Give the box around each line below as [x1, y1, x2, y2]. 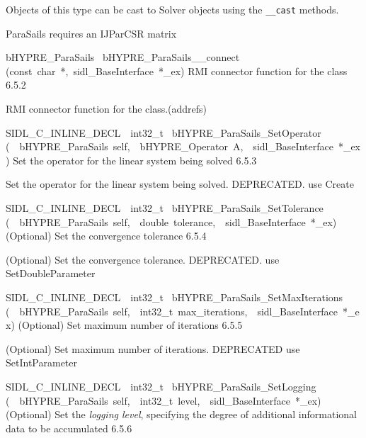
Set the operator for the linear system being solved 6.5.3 [13, 152, 257, 167]
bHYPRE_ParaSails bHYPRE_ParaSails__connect [6, 50, 240, 64]
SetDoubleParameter [6, 266, 96, 281]
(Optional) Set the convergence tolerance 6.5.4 [6, 228, 207, 243]
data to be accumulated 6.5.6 [6, 420, 132, 435]
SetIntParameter [6, 355, 77, 370]
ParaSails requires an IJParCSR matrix [6, 26, 177, 40]
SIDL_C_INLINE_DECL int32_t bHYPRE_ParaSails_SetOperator [6, 125, 321, 140]
